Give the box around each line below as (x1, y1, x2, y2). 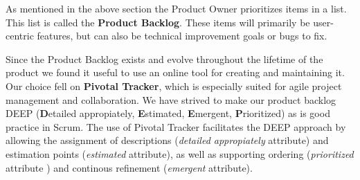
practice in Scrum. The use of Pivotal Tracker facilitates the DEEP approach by (6, 119, 346, 134)
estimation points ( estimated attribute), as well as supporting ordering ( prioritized (6, 146, 354, 161)
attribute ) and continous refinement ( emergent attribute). (6, 160, 253, 174)
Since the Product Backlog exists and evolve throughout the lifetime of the (6, 51, 323, 66)
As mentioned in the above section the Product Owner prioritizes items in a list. (6, 1, 347, 15)
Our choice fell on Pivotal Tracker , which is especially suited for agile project (6, 78, 342, 93)
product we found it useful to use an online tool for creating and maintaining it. (6, 65, 345, 80)
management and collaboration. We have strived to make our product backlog (6, 92, 336, 107)
